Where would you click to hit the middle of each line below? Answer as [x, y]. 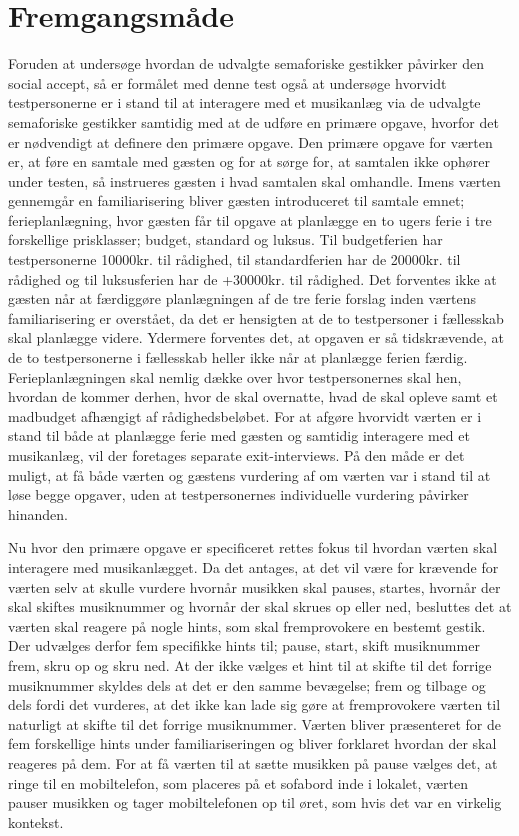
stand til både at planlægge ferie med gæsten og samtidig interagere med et [239, 435]
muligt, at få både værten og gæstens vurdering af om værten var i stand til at [249, 474]
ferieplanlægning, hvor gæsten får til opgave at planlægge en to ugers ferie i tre [250, 219]
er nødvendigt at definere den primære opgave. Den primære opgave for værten [250, 141]
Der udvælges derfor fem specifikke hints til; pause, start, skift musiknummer [244, 645]
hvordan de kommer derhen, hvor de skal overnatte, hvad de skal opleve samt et [253, 396]
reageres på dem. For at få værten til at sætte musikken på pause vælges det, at [253, 762]
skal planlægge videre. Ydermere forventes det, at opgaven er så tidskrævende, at [256, 337]
